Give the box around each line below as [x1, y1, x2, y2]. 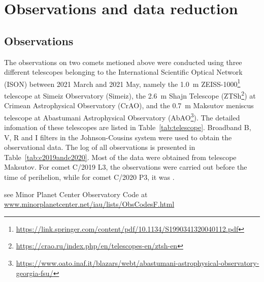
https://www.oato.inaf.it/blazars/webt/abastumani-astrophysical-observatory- [16, 258, 259, 268]
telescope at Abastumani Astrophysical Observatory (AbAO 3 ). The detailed [4, 110, 240, 122]
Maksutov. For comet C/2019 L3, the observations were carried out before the [4, 162, 247, 172]
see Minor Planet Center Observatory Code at [4, 189, 148, 199]
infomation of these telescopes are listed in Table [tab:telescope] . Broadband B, [4, 122, 251, 133]
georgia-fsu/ [16, 267, 53, 278]
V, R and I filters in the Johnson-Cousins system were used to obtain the [4, 132, 232, 142]
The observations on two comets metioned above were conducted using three [4, 56, 242, 67]
